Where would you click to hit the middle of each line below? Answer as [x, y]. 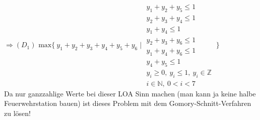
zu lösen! [17, 113]
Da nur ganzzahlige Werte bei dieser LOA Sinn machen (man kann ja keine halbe [130, 93]
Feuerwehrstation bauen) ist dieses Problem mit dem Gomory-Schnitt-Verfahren [128, 103]
